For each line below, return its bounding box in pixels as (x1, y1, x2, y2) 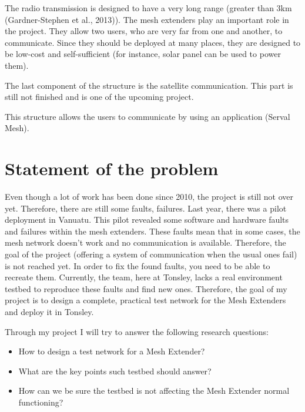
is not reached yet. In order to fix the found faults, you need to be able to (5, 259, 270, 272)
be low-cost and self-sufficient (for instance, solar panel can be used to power (5, 48, 281, 60)
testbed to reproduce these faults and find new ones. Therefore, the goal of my (5, 282, 287, 294)
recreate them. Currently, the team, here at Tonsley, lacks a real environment (5, 271, 283, 283)
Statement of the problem (5, 156, 219, 180)
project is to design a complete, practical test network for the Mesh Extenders (5, 294, 286, 306)
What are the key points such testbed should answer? (18, 364, 212, 377)
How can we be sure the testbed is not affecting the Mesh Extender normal (18, 384, 290, 397)
